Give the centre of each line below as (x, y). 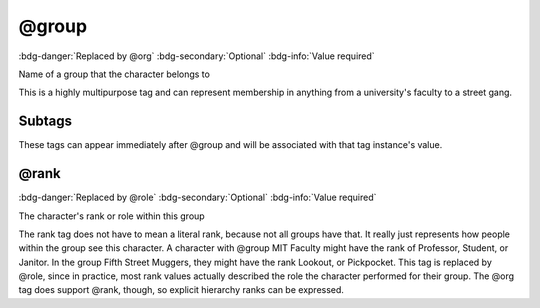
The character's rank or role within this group (111, 216)
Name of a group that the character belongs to (114, 74)
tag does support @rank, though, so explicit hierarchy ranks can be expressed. (181, 290)
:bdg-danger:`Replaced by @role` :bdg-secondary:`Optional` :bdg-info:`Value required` (197, 197)
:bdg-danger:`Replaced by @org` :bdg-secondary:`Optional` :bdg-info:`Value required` (196, 56)
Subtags (45, 121)
